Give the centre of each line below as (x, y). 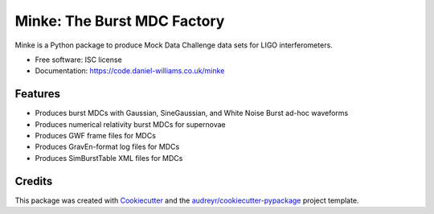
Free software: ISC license (78, 60)
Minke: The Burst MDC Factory (120, 21)
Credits (34, 181)
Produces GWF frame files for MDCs (96, 136)
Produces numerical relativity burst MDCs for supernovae (130, 124)
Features (37, 94)
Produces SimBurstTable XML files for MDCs (109, 158)
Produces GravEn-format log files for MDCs (107, 147)
